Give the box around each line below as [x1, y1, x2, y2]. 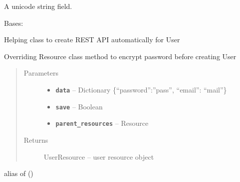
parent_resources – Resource [55, 118, 149, 128]
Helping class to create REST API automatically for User [4, 34, 180, 45]
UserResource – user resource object [43, 151, 154, 162]
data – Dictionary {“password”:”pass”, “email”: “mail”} [55, 84, 227, 94]
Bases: [4, 17, 23, 28]
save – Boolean [55, 101, 103, 111]
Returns [23, 134, 48, 145]
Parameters [23, 68, 58, 78]
